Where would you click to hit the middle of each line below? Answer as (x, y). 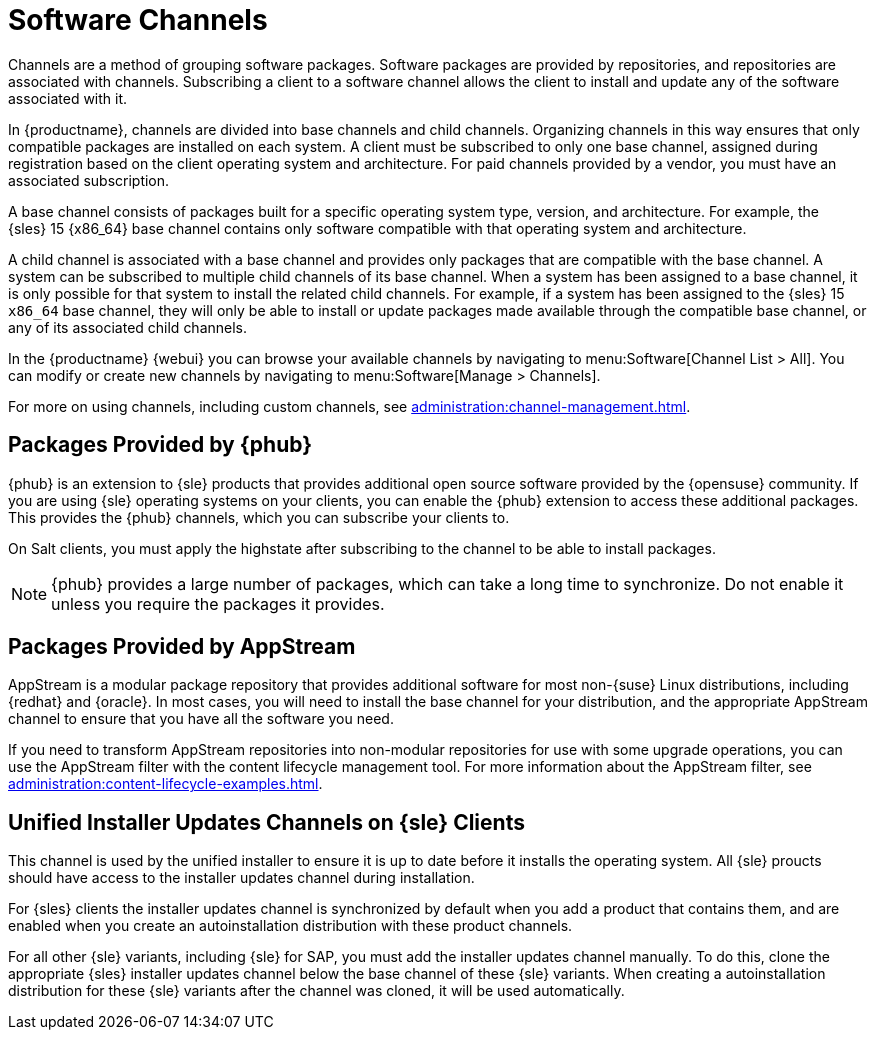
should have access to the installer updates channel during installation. (241, 878)
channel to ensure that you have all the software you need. (201, 719)
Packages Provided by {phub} (160, 445)
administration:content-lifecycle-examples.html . (165, 784)
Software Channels (138, 20)
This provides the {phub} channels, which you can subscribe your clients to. (259, 517)
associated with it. (68, 98)
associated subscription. (89, 180)
